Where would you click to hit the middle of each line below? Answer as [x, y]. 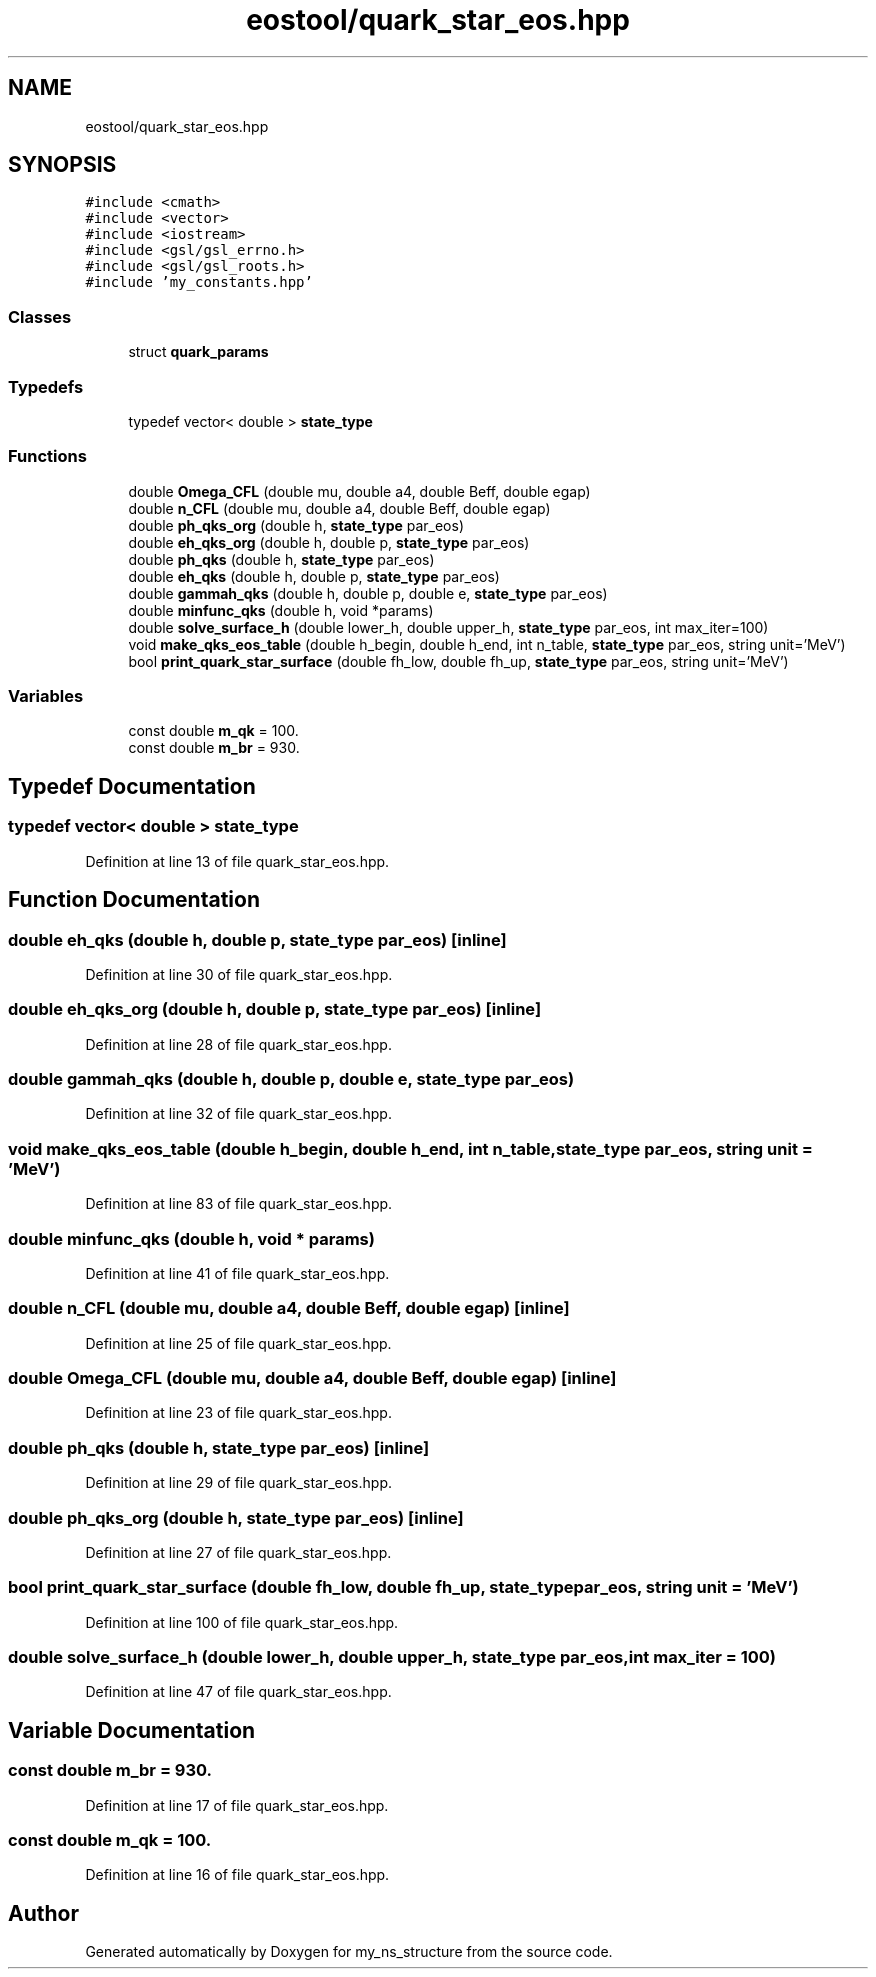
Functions [47, 456]
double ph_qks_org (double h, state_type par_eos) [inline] [236, 1517]
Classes [40, 316]
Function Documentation [134, 900]
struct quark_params [198, 352]
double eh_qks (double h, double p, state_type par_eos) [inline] [257, 939]
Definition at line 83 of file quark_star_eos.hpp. [239, 1204]
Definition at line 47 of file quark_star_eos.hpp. [238, 1692]
